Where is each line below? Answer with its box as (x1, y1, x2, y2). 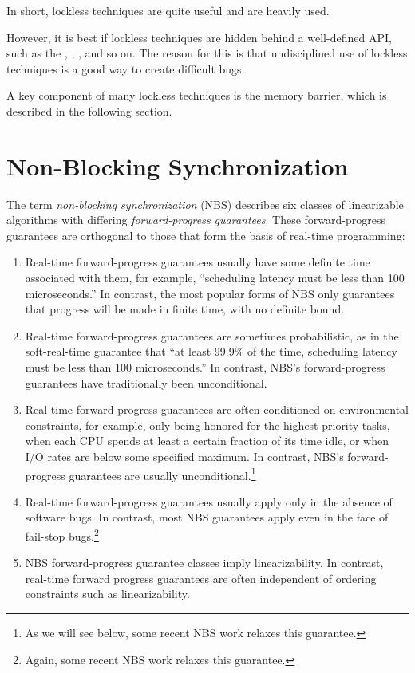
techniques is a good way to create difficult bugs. (6, 60, 245, 77)
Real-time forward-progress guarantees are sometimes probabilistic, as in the (25, 327, 399, 344)
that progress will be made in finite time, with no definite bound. (25, 301, 345, 317)
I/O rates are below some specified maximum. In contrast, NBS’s (25, 448, 344, 464)
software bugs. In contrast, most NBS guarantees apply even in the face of (25, 509, 389, 525)
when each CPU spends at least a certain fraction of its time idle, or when (25, 432, 389, 449)
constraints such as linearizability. (25, 585, 190, 602)
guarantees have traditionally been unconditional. (25, 374, 267, 391)
